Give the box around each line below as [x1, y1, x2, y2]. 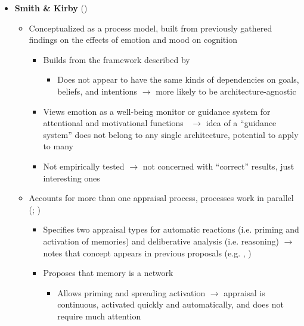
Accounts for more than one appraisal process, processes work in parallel [29, 192, 294, 204]
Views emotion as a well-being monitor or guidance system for [43, 105, 271, 117]
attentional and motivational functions [43, 117, 184, 129]
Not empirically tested [43, 159, 125, 172]
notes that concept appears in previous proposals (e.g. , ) [43, 246, 252, 259]
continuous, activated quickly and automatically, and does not [57, 298, 284, 311]
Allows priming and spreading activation [57, 286, 206, 299]
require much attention [57, 309, 141, 322]
